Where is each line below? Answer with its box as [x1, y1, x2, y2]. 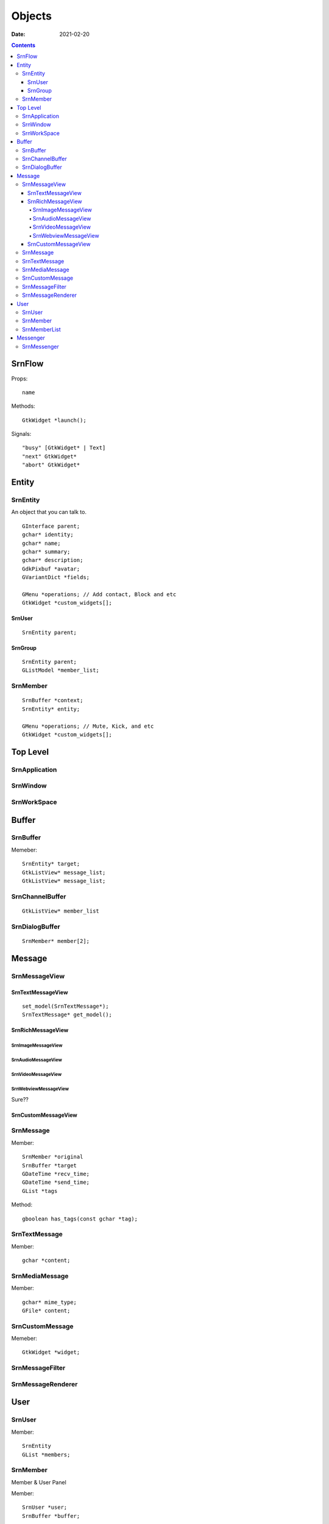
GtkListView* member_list [22, 907, 100, 914]
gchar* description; [22, 557, 83, 564]
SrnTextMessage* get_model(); [22, 1011, 113, 1018]
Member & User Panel [11, 1478, 66, 1486]
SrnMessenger [22, 343, 59, 350]
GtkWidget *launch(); [22, 416, 87, 424]
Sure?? [11, 1095, 29, 1103]
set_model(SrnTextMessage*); [22, 1003, 109, 1009]
